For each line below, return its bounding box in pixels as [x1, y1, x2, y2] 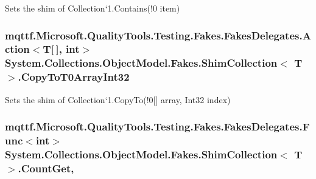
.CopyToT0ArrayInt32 [18, 69, 130, 84]
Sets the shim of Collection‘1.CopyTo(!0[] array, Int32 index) [5, 93, 231, 106]
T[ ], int [43, 41, 80, 56]
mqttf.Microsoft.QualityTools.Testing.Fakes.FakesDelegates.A [5, 27, 311, 42]
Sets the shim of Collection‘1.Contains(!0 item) [5, 2, 180, 14]
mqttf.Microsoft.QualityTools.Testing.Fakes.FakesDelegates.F [5, 119, 310, 134]
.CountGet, [18, 160, 74, 175]
